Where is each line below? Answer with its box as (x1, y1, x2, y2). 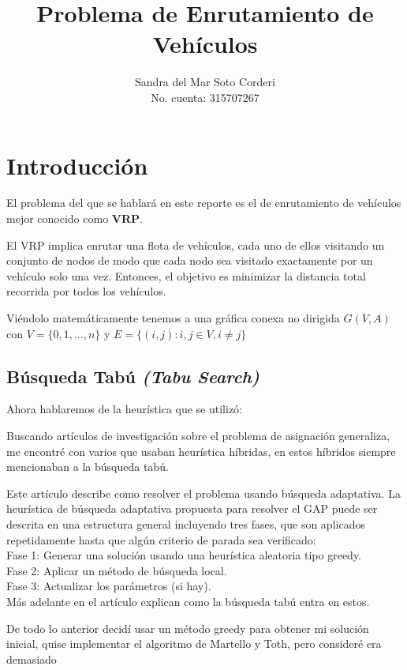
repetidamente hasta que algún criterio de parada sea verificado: (6, 531, 316, 548)
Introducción (6, 149, 148, 181)
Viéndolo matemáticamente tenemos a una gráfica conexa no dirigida (6, 310, 340, 326)
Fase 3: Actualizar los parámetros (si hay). (6, 578, 211, 594)
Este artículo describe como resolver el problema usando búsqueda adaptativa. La (6, 484, 401, 501)
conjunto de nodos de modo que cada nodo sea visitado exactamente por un (6, 252, 373, 269)
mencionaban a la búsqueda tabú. (6, 458, 169, 475)
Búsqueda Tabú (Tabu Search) (6, 363, 260, 388)
